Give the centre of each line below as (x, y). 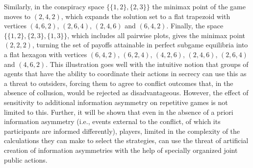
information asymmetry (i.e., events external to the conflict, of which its (112, 121)
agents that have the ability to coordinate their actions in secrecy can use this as (125, 73)
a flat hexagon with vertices (46, 54)
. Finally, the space (195, 26)
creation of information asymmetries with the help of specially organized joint (121, 150)
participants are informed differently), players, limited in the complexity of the (122, 131)
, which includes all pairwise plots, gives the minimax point (156, 35)
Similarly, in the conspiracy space (54, 6)
